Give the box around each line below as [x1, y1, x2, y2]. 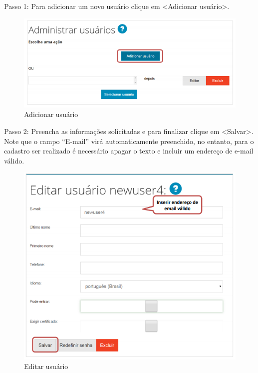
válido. [4, 155, 24, 165]
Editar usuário [24, 361, 68, 371]
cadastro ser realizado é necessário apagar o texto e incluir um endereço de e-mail [4, 145, 254, 156]
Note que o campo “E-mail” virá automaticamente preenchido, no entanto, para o [4, 135, 254, 146]
